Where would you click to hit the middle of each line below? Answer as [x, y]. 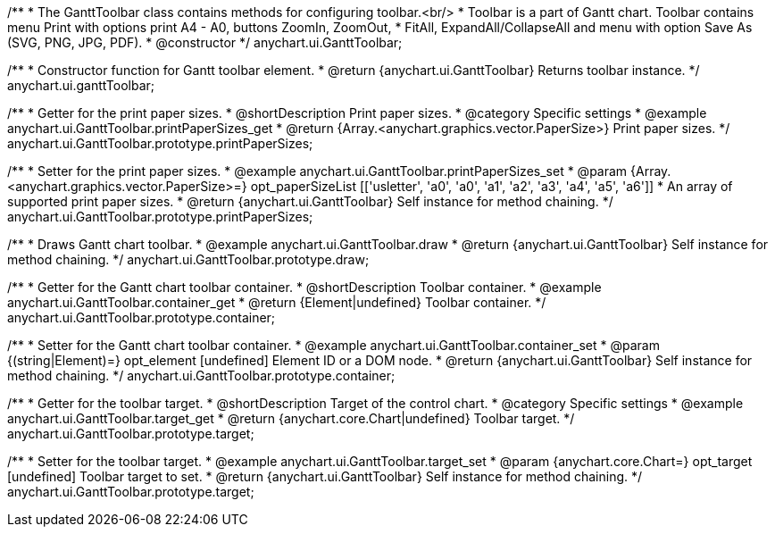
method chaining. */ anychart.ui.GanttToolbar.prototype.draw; [188, 259]
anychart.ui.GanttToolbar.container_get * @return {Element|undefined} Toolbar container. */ [277, 302]
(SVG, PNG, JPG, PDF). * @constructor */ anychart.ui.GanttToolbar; [205, 42]
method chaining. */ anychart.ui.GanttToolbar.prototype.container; [201, 375]
